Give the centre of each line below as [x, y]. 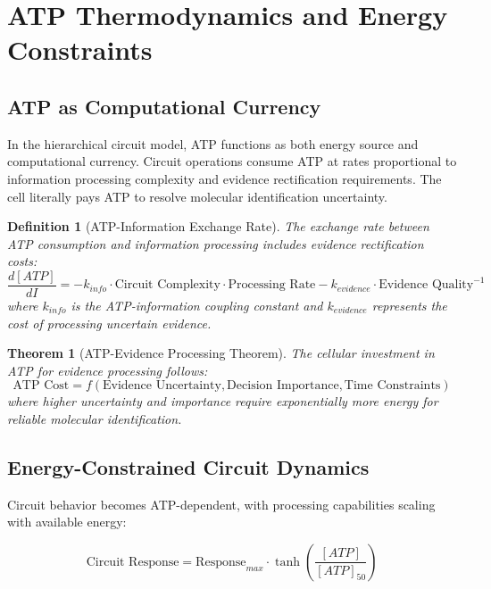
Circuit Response [133, 562]
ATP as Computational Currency [164, 106]
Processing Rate [272, 285]
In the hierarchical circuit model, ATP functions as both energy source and [213, 143]
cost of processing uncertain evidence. [109, 323]
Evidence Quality [426, 285]
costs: [22, 261]
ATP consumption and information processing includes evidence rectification [216, 243]
